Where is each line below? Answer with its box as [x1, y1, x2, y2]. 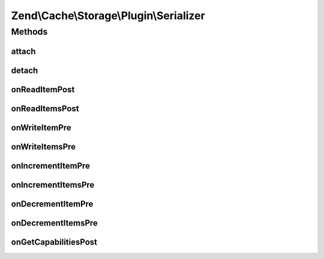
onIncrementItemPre [11, 160, 90, 170]
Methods [11, 26, 48, 37]
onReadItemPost [11, 84, 75, 95]
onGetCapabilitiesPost [11, 237, 98, 247]
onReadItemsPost [11, 103, 79, 114]
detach [11, 65, 38, 75]
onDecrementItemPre [11, 199, 94, 209]
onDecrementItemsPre [11, 218, 98, 228]
